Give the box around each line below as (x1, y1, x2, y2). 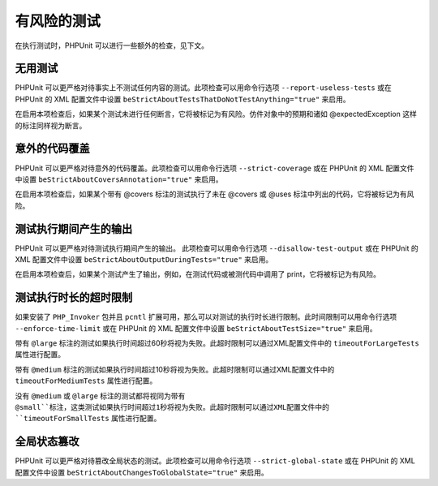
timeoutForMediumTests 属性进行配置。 (15, 376, 157, 385)
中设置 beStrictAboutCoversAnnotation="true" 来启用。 (15, 174, 223, 184)
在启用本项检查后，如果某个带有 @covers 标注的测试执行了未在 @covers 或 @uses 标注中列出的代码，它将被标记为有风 (15, 189, 414, 199)
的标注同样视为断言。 (15, 120, 87, 130)
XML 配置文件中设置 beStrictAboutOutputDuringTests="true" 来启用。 (15, 255, 273, 264)
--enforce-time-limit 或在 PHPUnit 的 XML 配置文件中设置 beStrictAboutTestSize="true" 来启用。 (15, 323, 377, 333)
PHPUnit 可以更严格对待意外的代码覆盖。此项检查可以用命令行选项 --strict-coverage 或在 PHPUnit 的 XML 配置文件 (15, 163, 414, 173)
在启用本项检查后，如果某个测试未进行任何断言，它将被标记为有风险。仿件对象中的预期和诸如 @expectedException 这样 (15, 110, 417, 119)
